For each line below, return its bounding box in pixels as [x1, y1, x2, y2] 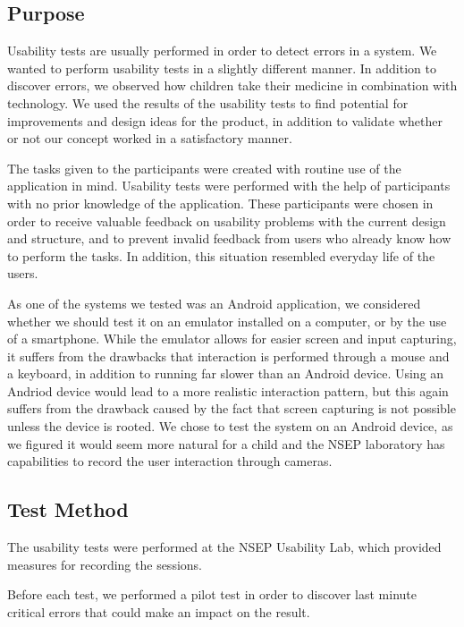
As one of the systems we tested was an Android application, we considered [7, 293, 421, 312]
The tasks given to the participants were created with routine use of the [7, 158, 401, 177]
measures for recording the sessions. [7, 555, 202, 573]
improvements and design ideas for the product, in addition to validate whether [7, 111, 443, 130]
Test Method [7, 496, 129, 523]
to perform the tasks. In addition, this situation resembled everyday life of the [7, 246, 435, 265]
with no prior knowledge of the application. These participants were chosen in [7, 193, 434, 212]
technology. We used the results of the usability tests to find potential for [7, 93, 409, 112]
